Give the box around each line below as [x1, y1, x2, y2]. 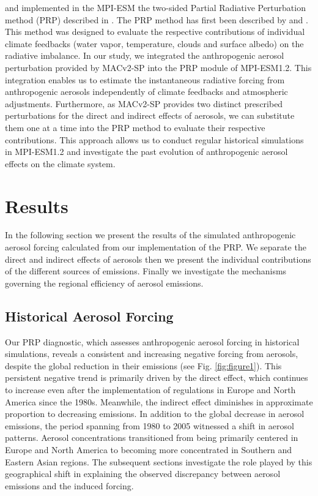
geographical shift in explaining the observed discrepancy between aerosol [5, 467, 281, 480]
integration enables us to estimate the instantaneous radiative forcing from [5, 73, 285, 86]
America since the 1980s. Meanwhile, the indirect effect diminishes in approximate [5, 395, 313, 408]
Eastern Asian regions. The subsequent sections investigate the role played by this [5, 455, 312, 468]
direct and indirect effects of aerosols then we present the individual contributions [5, 252, 311, 265]
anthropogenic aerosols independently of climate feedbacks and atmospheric [5, 85, 288, 98]
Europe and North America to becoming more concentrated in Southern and [5, 443, 292, 456]
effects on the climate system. [5, 157, 116, 170]
